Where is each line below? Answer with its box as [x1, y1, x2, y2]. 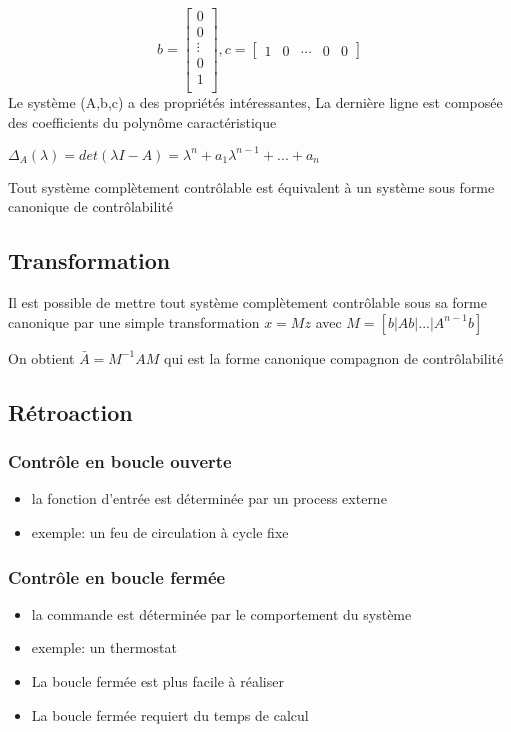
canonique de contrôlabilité [8, 196, 173, 217]
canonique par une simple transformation [8, 311, 260, 332]
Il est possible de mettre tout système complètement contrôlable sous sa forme [8, 292, 487, 313]
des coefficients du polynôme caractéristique [8, 111, 277, 132]
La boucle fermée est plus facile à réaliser [31, 671, 284, 692]
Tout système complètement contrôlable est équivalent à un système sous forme [8, 176, 495, 197]
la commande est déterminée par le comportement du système [31, 603, 412, 624]
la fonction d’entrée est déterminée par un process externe [31, 488, 387, 509]
